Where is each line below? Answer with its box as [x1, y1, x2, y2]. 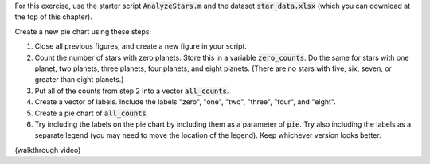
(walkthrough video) [14, 145, 81, 154]
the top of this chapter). [14, 12, 93, 21]
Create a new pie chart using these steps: [14, 26, 151, 36]
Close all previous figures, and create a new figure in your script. [34, 41, 247, 51]
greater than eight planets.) [34, 75, 124, 84]
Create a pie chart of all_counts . [34, 108, 149, 118]
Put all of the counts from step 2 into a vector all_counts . [34, 86, 229, 96]
